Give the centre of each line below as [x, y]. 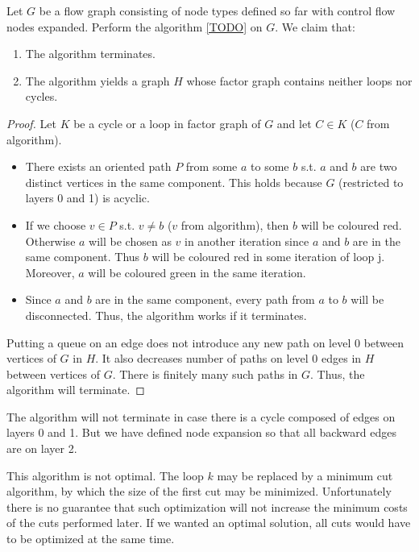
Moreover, [50, 272]
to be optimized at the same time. [91, 539]
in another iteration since [247, 241]
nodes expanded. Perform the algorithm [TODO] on [135, 26]
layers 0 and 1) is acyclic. [87, 198]
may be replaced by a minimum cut [305, 475]
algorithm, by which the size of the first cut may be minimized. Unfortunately [199, 491]
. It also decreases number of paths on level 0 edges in [228, 358]
